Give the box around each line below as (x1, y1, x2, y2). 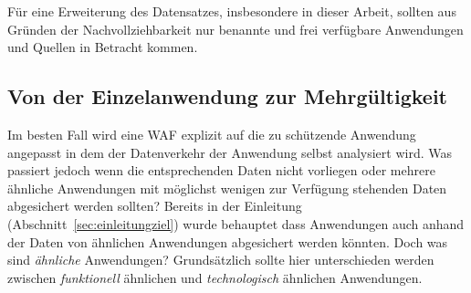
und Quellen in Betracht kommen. (7, 37, 198, 57)
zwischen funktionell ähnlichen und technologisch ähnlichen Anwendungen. (7, 267, 423, 287)
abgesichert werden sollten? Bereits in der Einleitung (7, 196, 302, 215)
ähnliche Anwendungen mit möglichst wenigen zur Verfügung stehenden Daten (7, 178, 447, 197)
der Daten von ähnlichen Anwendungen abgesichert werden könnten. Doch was (7, 232, 448, 251)
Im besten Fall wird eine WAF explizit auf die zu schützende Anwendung (7, 124, 416, 143)
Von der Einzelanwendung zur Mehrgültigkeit (7, 82, 447, 110)
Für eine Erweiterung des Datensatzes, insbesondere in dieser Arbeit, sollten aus (7, 2, 456, 20)
